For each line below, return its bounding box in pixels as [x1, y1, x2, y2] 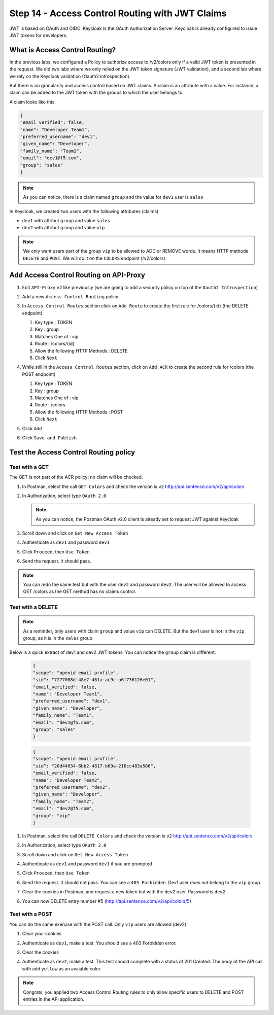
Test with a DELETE [9, 604, 58, 611]
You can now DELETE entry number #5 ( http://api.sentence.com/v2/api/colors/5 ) [22, 898, 191, 904]
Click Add [22, 425, 42, 431]
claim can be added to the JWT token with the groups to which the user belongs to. [9, 89, 184, 96]
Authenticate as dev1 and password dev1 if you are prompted [22, 861, 152, 867]
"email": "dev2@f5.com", [32, 806, 95, 812]
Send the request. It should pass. [22, 558, 91, 564]
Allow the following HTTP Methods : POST [35, 409, 123, 415]
